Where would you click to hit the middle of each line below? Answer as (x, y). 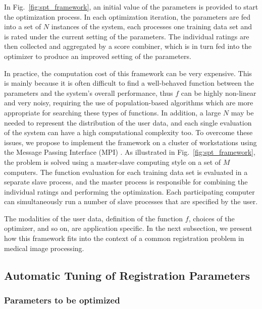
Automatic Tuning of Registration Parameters (127, 275)
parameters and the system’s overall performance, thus (89, 92)
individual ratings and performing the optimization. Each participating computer (129, 191)
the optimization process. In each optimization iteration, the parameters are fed (127, 16)
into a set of (23, 26)
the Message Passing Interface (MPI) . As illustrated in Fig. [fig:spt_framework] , (130, 152)
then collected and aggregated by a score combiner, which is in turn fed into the (128, 46)
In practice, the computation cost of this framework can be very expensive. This (128, 73)
